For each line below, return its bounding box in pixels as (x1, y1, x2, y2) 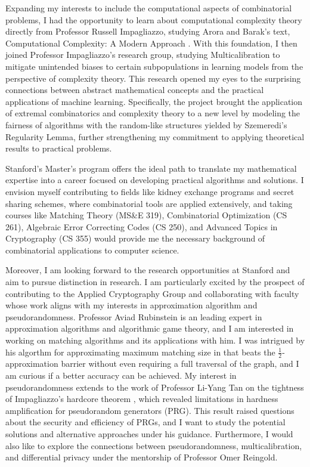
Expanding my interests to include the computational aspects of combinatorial (5, 2, 292, 14)
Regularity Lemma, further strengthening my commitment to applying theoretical (5, 130, 305, 143)
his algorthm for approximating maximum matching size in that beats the (5, 345, 275, 358)
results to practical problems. (5, 142, 112, 154)
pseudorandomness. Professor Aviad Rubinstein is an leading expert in (5, 310, 262, 323)
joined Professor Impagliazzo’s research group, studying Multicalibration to (5, 48, 280, 61)
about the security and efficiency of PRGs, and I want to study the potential (5, 416, 286, 428)
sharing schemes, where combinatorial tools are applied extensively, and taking (5, 197, 293, 209)
